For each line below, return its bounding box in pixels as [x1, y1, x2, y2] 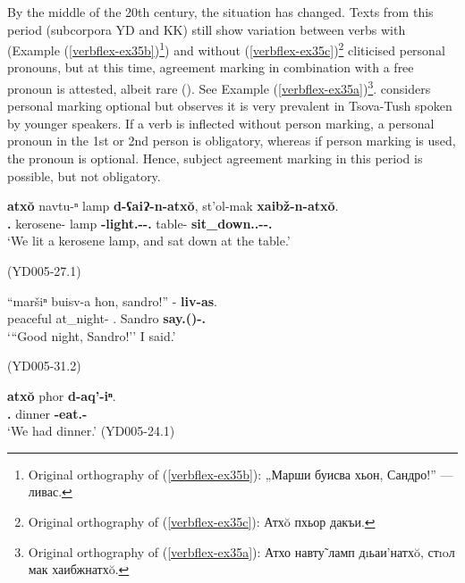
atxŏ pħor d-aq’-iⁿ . [7, 387, 116, 404]
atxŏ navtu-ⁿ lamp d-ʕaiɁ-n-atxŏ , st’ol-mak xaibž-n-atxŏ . [7, 196, 339, 215]
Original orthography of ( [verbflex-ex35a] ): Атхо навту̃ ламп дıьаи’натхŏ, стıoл [28, 542, 455, 561]
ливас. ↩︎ [28, 482, 72, 501]
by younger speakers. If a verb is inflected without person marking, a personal [7, 113, 435, 132]
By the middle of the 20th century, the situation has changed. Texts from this [7, 3, 434, 21]
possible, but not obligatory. [7, 166, 161, 185]
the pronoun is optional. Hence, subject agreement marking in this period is [7, 149, 423, 168]
